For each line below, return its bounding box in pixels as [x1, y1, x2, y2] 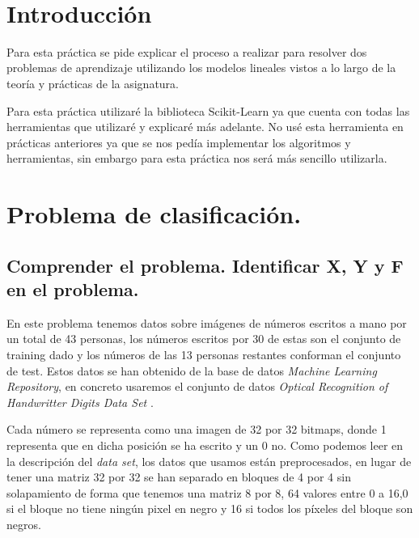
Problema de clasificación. [6, 197, 302, 231]
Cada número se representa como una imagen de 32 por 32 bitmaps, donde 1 [6, 421, 387, 438]
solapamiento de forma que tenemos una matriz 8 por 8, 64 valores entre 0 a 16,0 [6, 484, 408, 501]
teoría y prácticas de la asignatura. [6, 74, 179, 91]
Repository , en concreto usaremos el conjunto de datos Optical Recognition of [6, 378, 388, 395]
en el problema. [6, 277, 139, 302]
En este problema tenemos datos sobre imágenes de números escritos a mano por [6, 314, 407, 331]
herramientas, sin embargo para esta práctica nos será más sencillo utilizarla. [6, 150, 387, 167]
